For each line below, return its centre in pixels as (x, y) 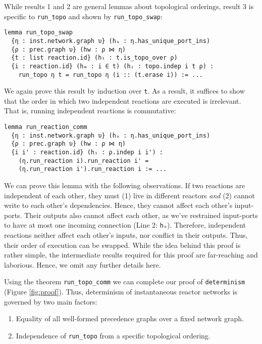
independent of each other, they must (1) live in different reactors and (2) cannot (129, 195)
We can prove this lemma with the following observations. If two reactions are (125, 185)
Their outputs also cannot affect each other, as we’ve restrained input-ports (141, 215)
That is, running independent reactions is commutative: (90, 111)
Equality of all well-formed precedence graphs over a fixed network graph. (130, 318)
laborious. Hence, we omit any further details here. (83, 264)
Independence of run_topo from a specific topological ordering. (113, 335)
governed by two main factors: (51, 301)
